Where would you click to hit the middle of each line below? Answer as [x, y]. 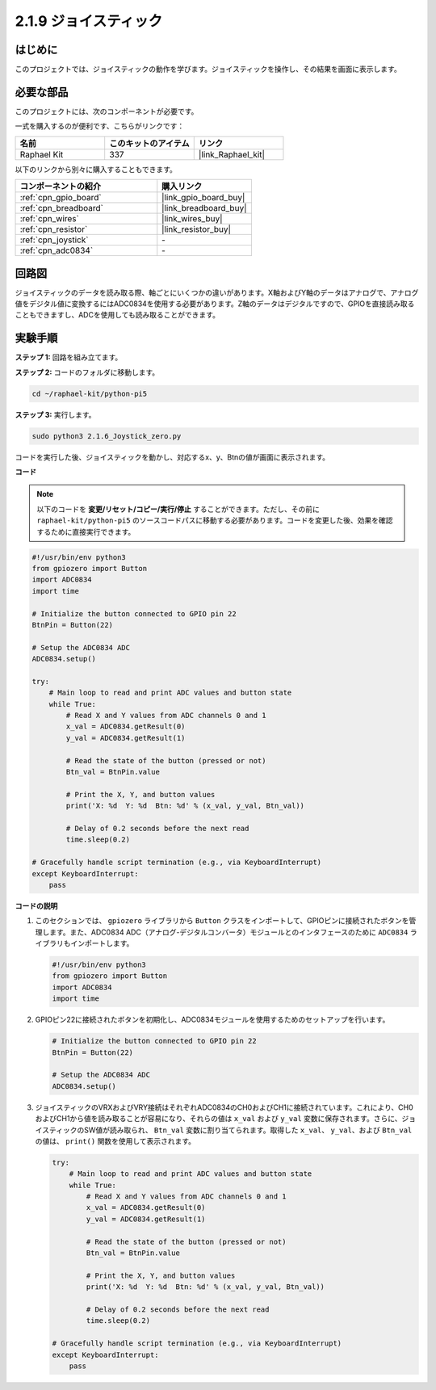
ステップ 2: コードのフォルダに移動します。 [87, 372]
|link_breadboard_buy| [204, 208]
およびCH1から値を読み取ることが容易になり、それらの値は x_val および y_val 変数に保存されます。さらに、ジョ [226, 1119]
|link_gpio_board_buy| [203, 198]
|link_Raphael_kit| [232, 154]
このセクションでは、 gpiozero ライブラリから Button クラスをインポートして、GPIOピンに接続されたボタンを [222, 921]
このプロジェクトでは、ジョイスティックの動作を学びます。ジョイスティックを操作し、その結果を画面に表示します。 [208, 69]
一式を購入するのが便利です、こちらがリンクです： [100, 126]
